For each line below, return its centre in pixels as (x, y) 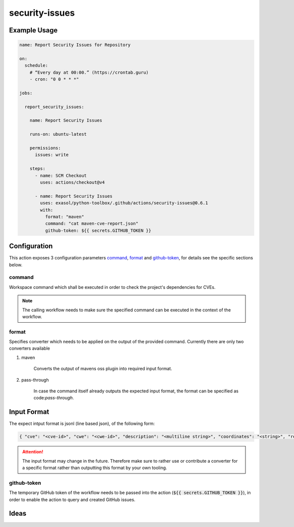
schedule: (37, 66)
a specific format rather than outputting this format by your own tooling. (95, 468)
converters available (29, 348)
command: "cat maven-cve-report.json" (92, 224)
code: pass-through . (54, 398)
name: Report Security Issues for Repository (75, 45)
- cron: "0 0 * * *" (54, 79)
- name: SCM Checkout (61, 175)
